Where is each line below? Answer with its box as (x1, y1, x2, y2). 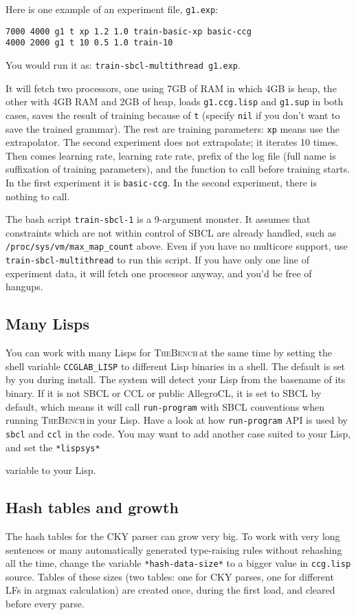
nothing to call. (5, 188, 70, 203)
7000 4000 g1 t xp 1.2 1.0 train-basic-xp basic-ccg (5, 26, 252, 36)
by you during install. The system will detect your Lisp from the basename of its (5, 372, 346, 387)
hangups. (5, 279, 43, 294)
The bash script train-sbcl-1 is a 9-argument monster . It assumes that (5, 212, 311, 226)
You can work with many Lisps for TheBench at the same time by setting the (5, 345, 332, 360)
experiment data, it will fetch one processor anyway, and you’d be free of (5, 266, 312, 280)
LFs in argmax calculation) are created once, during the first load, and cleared (5, 583, 335, 597)
